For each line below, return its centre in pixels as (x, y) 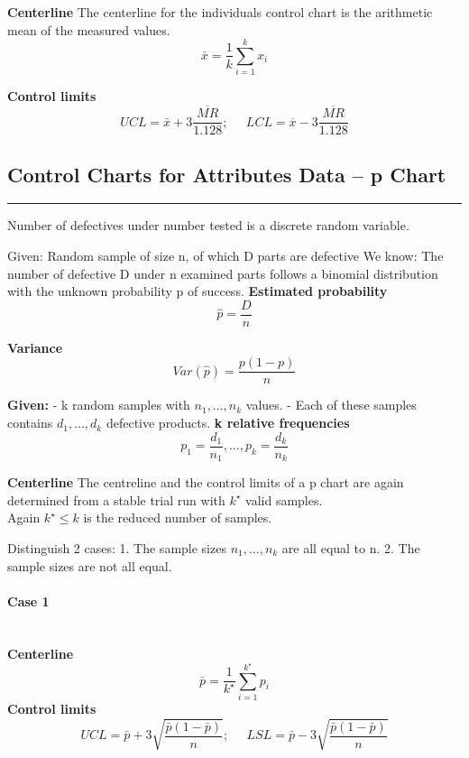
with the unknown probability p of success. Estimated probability (198, 291)
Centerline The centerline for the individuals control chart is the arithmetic (220, 12)
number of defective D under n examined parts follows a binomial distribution (223, 273)
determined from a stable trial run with (116, 499)
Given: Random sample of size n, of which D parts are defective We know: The (225, 255)
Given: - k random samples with (99, 405)
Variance (35, 347)
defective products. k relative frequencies (228, 423)
